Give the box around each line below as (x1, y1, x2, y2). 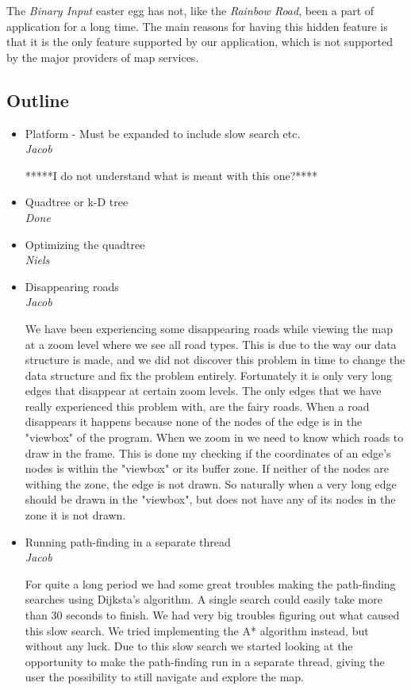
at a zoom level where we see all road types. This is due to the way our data (25, 335, 397, 352)
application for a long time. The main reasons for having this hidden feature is (6, 17, 388, 34)
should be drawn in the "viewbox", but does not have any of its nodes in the (25, 491, 396, 508)
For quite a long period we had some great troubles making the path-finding (25, 575, 396, 592)
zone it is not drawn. (25, 507, 126, 523)
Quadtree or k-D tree (25, 194, 129, 210)
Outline (6, 87, 69, 112)
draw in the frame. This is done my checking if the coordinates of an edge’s (25, 444, 391, 461)
